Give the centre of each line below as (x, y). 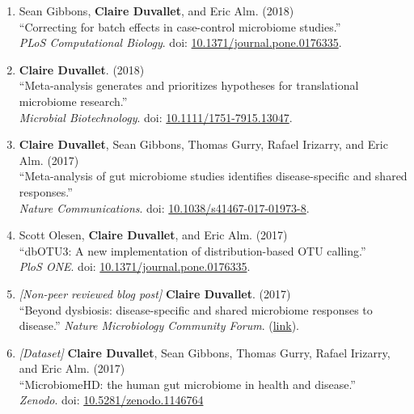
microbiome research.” (73, 101)
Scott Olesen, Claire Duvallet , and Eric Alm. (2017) (153, 235)
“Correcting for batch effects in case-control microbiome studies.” (180, 26)
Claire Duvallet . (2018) (82, 69)
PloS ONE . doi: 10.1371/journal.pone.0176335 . (135, 266)
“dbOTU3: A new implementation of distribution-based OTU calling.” (192, 250)
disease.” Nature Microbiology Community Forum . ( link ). (159, 325)
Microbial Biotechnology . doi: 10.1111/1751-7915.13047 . (156, 117)
